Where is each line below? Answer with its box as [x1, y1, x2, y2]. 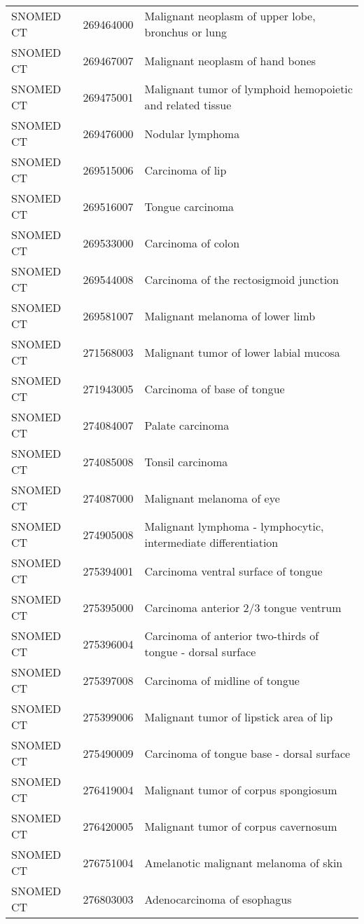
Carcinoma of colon [144, 234, 240, 251]
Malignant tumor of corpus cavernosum [144, 817, 337, 834]
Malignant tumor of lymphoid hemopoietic [144, 81, 353, 97]
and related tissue [144, 97, 232, 113]
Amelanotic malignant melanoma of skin [144, 854, 343, 871]
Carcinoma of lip [144, 161, 227, 178]
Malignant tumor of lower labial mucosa [144, 344, 340, 360]
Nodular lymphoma [144, 125, 240, 142]
